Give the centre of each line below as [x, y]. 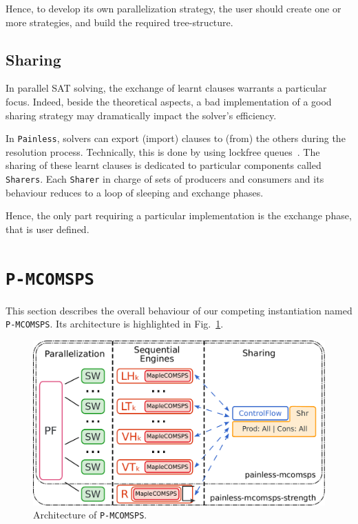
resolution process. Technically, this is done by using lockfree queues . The [163, 151]
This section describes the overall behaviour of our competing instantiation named [179, 310]
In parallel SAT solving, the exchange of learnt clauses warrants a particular [166, 88]
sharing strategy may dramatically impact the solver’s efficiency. [141, 115]
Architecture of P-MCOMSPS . [90, 515]
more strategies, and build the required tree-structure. [119, 22]
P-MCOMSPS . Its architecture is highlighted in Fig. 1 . [115, 324]
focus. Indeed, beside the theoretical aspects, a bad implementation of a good [169, 101]
